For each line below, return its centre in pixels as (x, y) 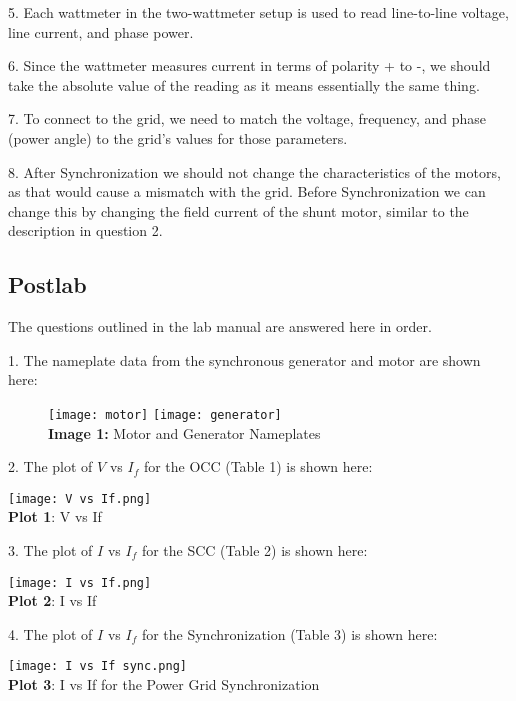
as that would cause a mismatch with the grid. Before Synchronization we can (247, 191)
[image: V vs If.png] (80, 498)
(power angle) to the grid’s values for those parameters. (178, 137)
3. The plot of (50, 550)
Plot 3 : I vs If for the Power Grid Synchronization (164, 684)
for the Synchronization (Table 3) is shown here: (289, 633)
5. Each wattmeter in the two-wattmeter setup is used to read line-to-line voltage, (258, 12)
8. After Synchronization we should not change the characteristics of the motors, (254, 171)
